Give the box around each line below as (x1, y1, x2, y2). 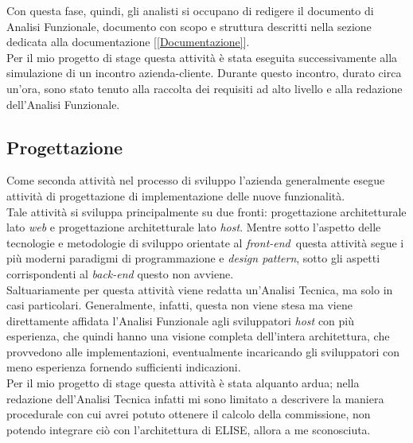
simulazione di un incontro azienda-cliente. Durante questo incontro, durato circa (6, 64, 402, 81)
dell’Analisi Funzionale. (6, 95, 120, 112)
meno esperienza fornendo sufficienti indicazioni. (6, 359, 241, 375)
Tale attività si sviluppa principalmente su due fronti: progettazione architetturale (6, 203, 407, 220)
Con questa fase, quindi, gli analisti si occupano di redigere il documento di (6, 2, 374, 18)
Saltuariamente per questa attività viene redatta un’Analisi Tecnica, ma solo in (6, 281, 393, 297)
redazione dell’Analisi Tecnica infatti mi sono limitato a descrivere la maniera (6, 390, 384, 406)
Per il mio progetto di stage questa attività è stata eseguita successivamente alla (6, 49, 398, 65)
